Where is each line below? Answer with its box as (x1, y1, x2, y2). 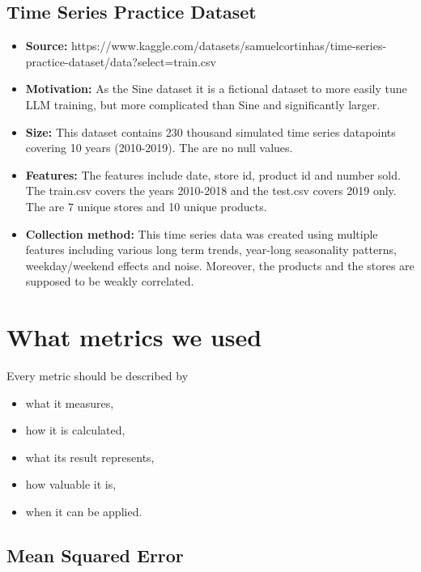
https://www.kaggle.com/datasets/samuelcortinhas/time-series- (71, 37, 387, 54)
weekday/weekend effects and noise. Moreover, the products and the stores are (25, 256, 415, 273)
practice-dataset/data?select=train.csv (25, 53, 216, 70)
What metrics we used (6, 320, 262, 354)
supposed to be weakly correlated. (25, 273, 194, 290)
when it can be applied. (25, 503, 142, 520)
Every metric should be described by (6, 367, 189, 384)
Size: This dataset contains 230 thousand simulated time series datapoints (25, 123, 396, 140)
